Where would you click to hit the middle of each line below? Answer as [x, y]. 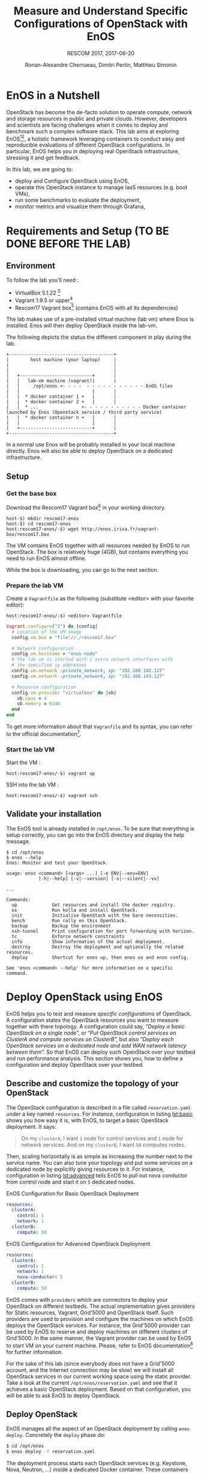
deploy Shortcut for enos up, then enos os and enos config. [100, 957]
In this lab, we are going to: [40, 169]
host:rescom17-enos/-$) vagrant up [51, 774]
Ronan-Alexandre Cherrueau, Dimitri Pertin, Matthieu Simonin [101, 65]
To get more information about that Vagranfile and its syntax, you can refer [100, 727]
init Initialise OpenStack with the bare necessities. [95, 915]
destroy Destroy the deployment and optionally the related [98, 947]
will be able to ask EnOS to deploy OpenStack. [64, 1396]
